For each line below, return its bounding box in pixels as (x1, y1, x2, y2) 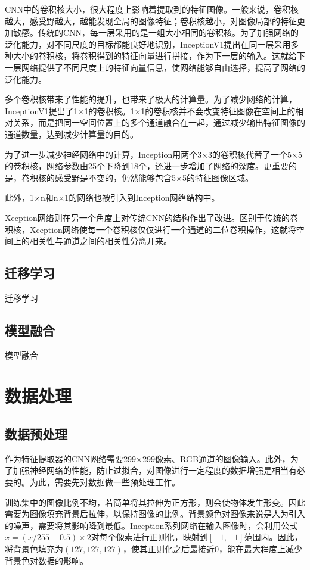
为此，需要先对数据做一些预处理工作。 (29, 476, 180, 488)
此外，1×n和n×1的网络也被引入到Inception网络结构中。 (5, 191, 220, 204)
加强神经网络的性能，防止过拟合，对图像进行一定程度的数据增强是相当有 (13, 464, 297, 476)
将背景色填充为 (5, 543, 63, 555)
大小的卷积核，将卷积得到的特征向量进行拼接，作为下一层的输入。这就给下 (13, 49, 305, 62)
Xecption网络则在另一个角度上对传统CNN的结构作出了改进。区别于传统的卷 (5, 211, 298, 223)
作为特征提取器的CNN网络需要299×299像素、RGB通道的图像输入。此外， (5, 452, 290, 465)
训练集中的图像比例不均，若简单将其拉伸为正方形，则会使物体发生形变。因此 (5, 496, 305, 508)
